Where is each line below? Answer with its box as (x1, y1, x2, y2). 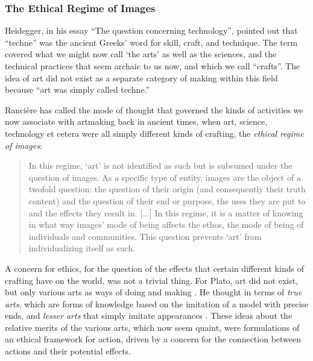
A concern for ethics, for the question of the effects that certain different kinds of (5, 262, 304, 274)
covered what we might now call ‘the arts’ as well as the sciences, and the (5, 48, 277, 60)
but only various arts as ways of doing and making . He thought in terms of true (5, 286, 302, 298)
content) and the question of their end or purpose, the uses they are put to (28, 194, 306, 207)
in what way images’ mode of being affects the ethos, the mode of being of (28, 218, 304, 231)
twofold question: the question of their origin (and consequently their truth (28, 183, 306, 195)
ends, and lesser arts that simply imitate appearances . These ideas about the (5, 309, 292, 322)
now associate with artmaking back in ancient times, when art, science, (5, 115, 268, 128)
